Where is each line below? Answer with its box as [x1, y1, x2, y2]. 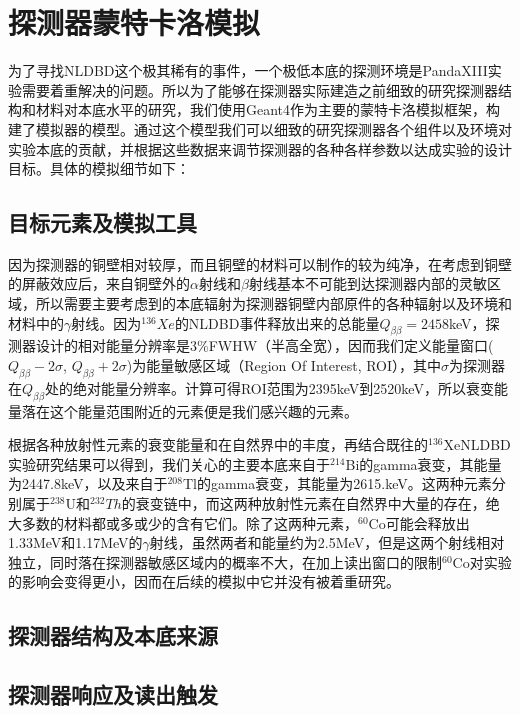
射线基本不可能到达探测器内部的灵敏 [248, 273, 487, 294]
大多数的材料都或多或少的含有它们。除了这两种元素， [8, 512, 358, 533]
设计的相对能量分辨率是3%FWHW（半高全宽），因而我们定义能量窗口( [35, 335, 494, 356]
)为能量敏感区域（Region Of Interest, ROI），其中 [126, 355, 442, 376]
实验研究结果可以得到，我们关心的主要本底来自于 [8, 453, 330, 474]
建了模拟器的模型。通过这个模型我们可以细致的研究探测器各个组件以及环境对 [8, 118, 512, 139]
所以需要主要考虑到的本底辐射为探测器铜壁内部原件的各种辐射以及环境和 [35, 293, 512, 314]
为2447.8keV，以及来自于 [8, 473, 168, 494]
